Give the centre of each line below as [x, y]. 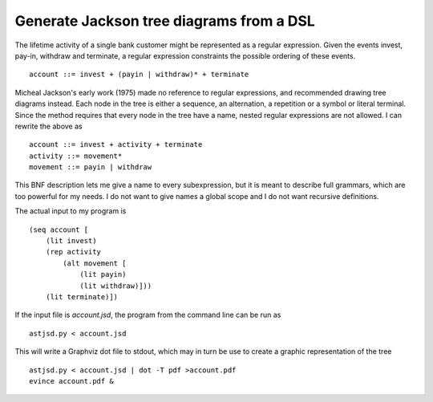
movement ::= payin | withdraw [91, 167]
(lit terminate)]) [82, 296]
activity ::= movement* [76, 156]
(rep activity [73, 252]
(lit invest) [71, 241]
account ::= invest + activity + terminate [116, 145]
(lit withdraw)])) [116, 286]
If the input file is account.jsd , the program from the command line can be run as [148, 315]
